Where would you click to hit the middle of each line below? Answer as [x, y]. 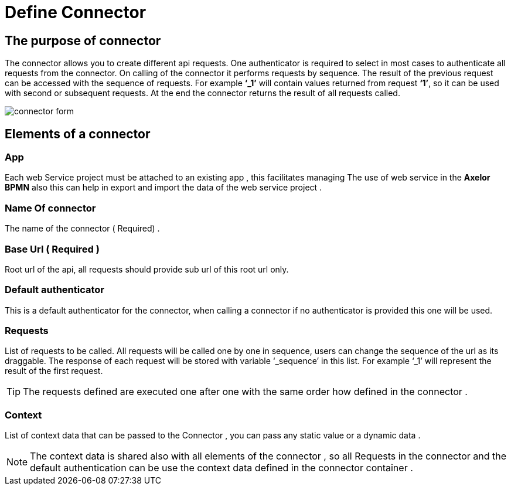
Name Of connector [50, 208]
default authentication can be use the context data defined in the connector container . [222, 468]
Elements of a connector [78, 134]
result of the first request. [54, 371]
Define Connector [76, 12]
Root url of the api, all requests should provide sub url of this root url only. [147, 269]
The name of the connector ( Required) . [82, 229]
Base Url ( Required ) [52, 249]
